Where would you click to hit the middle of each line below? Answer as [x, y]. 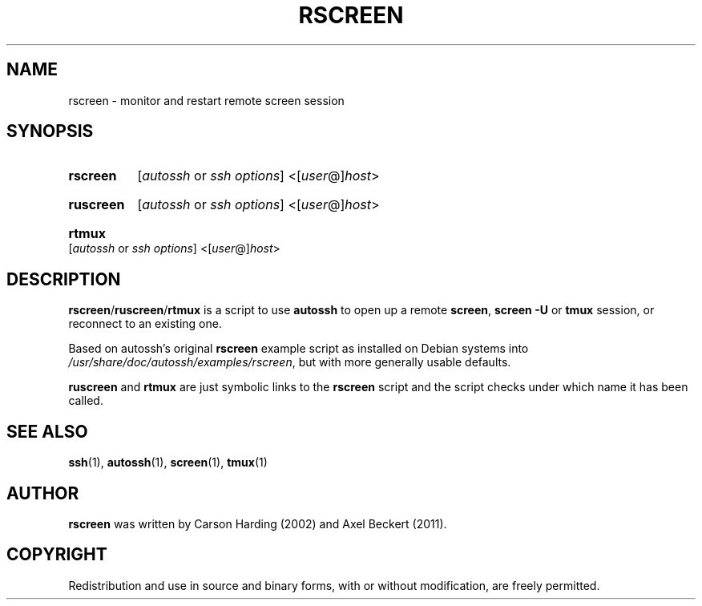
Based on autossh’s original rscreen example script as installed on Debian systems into [299, 349]
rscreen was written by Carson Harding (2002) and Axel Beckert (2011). [258, 523]
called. [86, 401]
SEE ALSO [47, 431]
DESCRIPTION [64, 279]
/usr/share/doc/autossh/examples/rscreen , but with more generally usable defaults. [290, 362]
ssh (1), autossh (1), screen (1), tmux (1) [168, 463]
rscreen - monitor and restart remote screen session [206, 100]
